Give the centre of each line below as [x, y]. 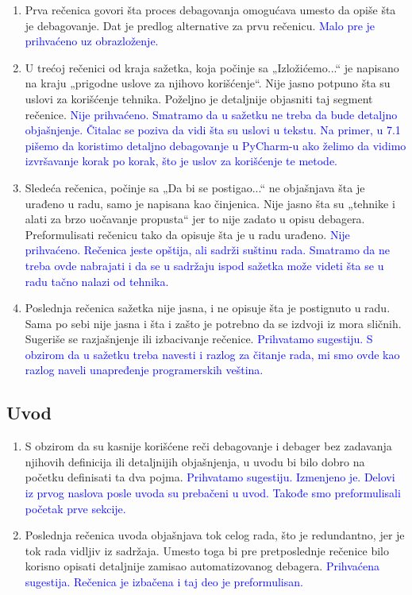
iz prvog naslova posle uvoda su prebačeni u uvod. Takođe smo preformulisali [213, 493]
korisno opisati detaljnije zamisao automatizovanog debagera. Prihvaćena [202, 566]
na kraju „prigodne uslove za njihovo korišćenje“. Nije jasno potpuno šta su [208, 83]
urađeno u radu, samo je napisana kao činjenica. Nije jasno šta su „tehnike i [210, 203]
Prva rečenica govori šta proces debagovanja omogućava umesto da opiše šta [210, 10]
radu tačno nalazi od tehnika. [97, 281]
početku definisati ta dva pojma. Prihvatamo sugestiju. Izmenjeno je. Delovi [210, 477]
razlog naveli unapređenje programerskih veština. [144, 370]
